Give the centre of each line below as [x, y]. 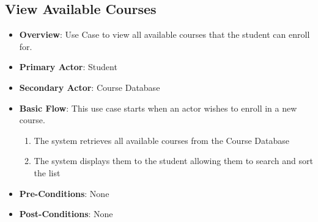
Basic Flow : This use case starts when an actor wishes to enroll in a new [158, 108]
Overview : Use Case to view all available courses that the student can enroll [165, 34]
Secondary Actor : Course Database [90, 87]
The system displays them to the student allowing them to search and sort [173, 161]
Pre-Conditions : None [64, 193]
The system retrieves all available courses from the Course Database [161, 140]
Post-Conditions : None [66, 214]
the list [47, 172]
